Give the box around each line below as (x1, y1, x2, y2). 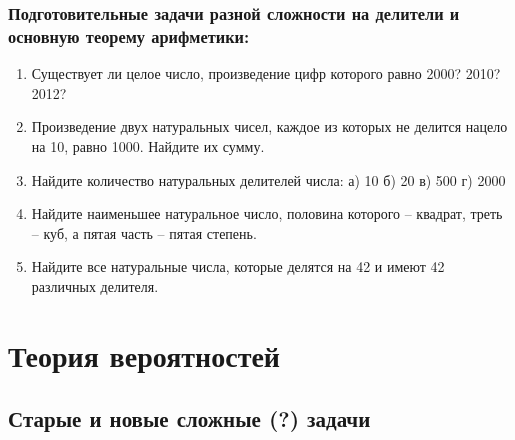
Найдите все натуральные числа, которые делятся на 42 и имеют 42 (31, 256, 445, 277)
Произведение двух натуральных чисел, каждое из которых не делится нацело (31, 116, 508, 137)
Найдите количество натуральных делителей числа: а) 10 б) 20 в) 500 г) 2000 (31, 169, 506, 190)
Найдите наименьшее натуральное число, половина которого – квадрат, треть (31, 203, 503, 224)
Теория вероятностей (8, 334, 280, 375)
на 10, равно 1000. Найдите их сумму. (31, 135, 265, 156)
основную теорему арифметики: (8, 23, 250, 48)
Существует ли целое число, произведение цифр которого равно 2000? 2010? (31, 63, 501, 84)
